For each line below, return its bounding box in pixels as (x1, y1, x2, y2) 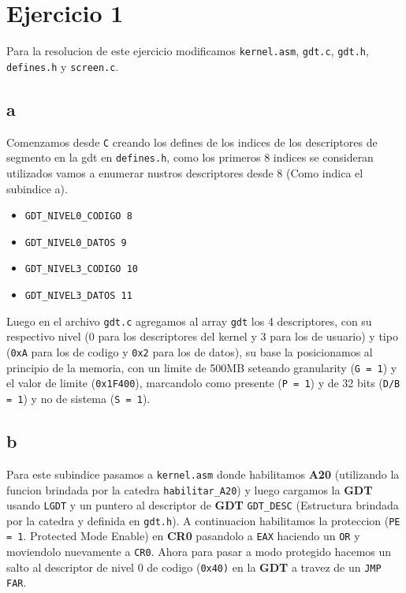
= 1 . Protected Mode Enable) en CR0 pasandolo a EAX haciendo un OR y (6, 528, 360, 544)
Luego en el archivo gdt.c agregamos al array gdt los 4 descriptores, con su (6, 312, 372, 329)
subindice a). (6, 180, 68, 196)
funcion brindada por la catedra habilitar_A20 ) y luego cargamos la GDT (6, 481, 373, 498)
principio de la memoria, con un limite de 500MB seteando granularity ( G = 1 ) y (6, 359, 397, 375)
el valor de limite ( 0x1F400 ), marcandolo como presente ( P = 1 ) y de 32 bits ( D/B (6, 375, 400, 391)
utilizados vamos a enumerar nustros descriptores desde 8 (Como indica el (6, 164, 363, 181)
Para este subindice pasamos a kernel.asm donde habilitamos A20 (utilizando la (6, 465, 400, 482)
